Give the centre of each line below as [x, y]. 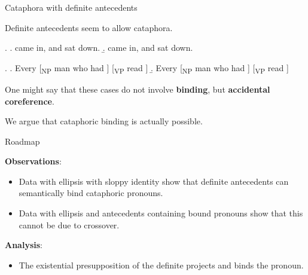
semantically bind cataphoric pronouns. [91, 193]
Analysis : [24, 245]
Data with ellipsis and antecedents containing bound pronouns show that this [161, 213]
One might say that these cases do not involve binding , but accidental [138, 89]
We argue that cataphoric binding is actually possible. [104, 121]
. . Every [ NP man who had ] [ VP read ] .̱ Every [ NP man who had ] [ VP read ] [147, 68]
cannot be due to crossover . [69, 224]
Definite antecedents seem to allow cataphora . [89, 27]
